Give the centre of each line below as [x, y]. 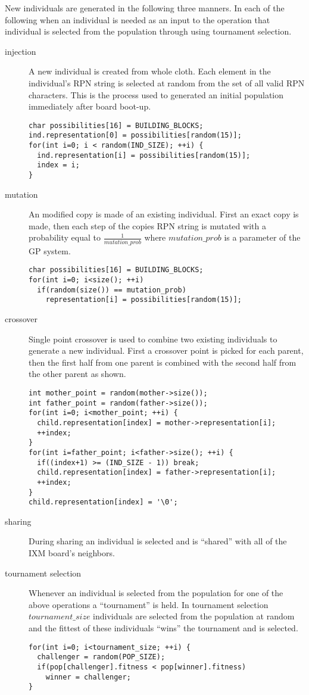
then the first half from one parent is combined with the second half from [163, 362]
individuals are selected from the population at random [194, 616]
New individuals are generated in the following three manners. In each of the [145, 8]
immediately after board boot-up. [90, 106]
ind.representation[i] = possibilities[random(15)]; [144, 155]
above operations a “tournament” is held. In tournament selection [149, 604]
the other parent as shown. [77, 374]
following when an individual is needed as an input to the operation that [138, 19]
